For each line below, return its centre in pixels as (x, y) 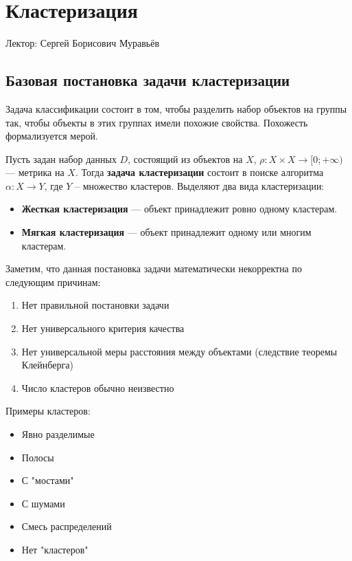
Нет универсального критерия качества (103, 328)
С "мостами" (48, 480)
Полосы (38, 457)
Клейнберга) (47, 365)
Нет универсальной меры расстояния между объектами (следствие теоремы (179, 351)
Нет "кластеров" (55, 549)
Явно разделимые (58, 434)
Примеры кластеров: (48, 411)
